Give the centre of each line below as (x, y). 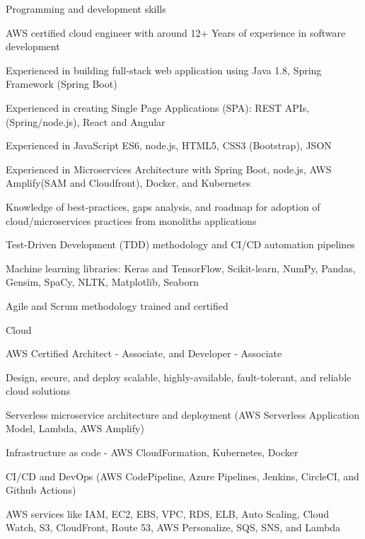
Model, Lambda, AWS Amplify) (75, 428)
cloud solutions (38, 391)
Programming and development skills (86, 8)
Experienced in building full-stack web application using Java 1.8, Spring (164, 70)
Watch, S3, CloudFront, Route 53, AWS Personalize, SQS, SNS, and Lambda (173, 527)
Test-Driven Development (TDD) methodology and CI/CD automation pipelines (180, 244)
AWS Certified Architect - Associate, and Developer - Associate (144, 353)
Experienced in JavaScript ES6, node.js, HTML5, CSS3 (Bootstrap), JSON (169, 145)
